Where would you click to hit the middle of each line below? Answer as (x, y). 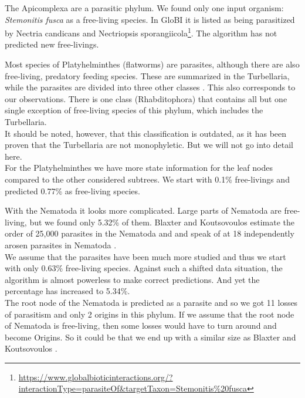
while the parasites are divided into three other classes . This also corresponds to (150, 87)
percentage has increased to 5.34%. (67, 291)
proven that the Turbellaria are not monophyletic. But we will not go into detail (149, 145)
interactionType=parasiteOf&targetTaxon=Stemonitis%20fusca (133, 388)
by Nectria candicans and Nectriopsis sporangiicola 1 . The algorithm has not (141, 32)
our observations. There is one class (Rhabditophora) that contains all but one (146, 98)
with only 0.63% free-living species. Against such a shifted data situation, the (144, 268)
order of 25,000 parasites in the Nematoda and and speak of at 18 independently (150, 233)
